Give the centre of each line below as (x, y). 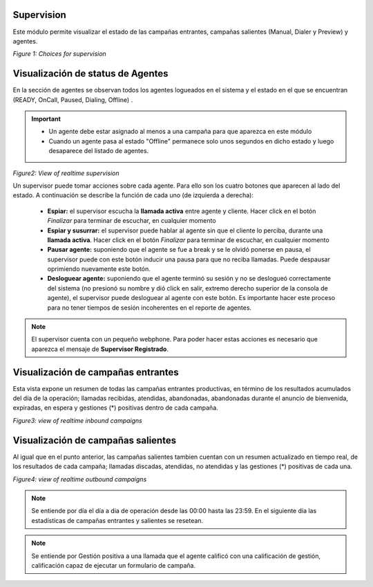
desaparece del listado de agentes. (99, 151)
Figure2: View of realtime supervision (66, 173)
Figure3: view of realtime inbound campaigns (78, 420)
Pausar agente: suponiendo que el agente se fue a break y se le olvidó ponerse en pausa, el (179, 250)
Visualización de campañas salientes (94, 440)
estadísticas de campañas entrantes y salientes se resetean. (117, 520)
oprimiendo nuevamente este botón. (99, 269)
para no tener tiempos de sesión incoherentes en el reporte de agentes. (150, 308)
